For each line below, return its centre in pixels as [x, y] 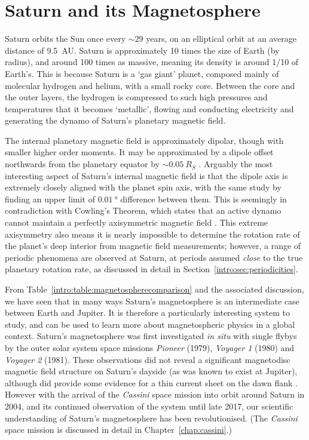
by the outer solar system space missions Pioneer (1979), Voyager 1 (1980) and [150, 347]
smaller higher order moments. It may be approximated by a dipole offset [139, 152]
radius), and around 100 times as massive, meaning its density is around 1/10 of [152, 62]
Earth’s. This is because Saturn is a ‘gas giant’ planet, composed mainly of [142, 73]
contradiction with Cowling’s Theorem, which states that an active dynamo [143, 210]
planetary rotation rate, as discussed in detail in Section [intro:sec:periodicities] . [152, 269]
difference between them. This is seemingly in [204, 199]
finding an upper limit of [50, 199]
